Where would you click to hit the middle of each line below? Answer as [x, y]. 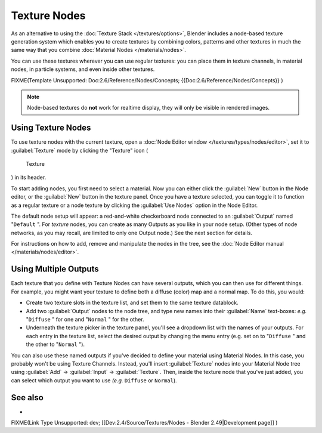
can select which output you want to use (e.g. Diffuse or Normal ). [94, 380]
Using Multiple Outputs [55, 269]
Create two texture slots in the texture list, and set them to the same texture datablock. [132, 303]
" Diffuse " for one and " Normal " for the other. [85, 319]
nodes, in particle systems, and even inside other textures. [83, 69]
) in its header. [29, 177]
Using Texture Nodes [51, 128]
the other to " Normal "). [55, 344]
